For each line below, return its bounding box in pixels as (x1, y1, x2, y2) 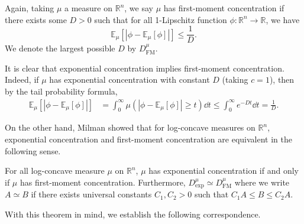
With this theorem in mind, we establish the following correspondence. (5, 207, 261, 220)
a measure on (64, 2, 113, 14)
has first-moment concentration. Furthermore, (20, 176, 186, 188)
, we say (124, 2, 153, 14)
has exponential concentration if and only (148, 164, 299, 177)
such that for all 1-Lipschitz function (94, 13, 227, 25)
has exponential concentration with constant (49, 73, 210, 86)
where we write (234, 176, 290, 188)
